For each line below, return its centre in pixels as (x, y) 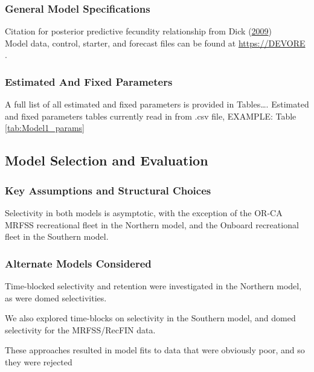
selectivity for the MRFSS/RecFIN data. (80, 329)
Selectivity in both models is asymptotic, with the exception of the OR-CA (144, 213)
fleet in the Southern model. (57, 236)
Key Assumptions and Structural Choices (108, 190)
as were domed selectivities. (56, 297)
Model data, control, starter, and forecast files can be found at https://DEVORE (155, 43)
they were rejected (39, 361)
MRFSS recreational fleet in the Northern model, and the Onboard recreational (152, 224)
